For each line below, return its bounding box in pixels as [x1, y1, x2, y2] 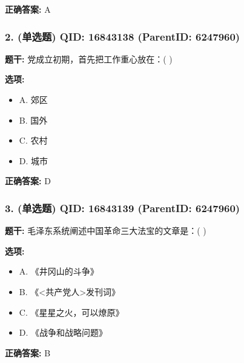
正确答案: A [5, 3, 51, 15]
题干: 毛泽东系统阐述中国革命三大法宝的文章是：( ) [5, 224, 206, 237]
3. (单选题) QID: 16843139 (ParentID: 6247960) [5, 200, 240, 215]
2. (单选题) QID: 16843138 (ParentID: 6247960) [5, 28, 240, 44]
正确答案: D [5, 175, 51, 187]
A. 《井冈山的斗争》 [19, 265, 99, 278]
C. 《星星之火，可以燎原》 [19, 305, 124, 318]
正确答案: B [5, 346, 51, 359]
